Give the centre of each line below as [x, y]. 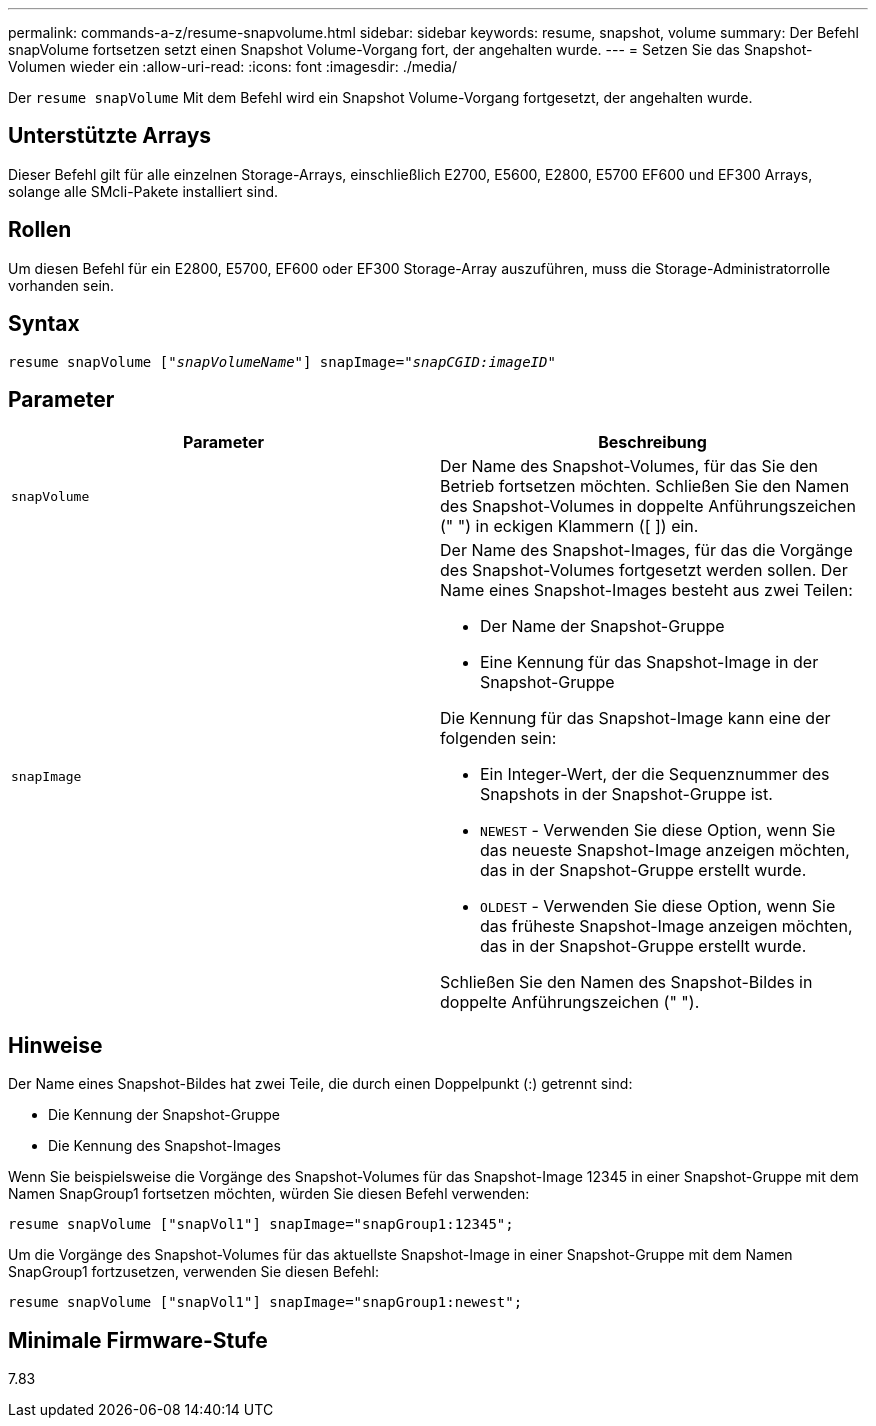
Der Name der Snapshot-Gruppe [602, 626]
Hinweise [55, 1045]
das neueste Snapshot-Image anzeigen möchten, [665, 850]
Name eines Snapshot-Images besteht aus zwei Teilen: [646, 590]
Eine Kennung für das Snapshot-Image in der [649, 662]
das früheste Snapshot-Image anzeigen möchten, [666, 926]
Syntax [44, 324]
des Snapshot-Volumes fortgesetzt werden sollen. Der [644, 570]
